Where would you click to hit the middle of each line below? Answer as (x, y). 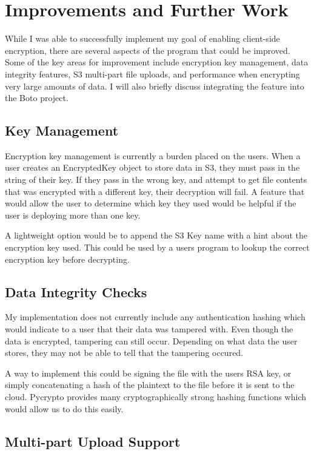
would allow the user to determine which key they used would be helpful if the (151, 203)
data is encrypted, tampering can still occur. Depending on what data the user (151, 340)
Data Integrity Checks (76, 291)
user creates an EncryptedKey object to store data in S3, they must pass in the (152, 167)
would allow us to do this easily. (64, 408)
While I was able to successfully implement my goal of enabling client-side (142, 38)
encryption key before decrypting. (67, 259)
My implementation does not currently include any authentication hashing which (155, 317)
